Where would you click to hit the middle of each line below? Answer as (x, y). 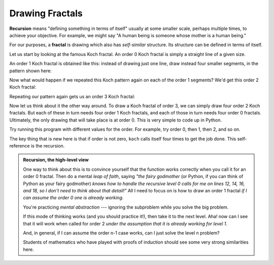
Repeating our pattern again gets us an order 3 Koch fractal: (72, 96)
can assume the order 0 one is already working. (73, 198)
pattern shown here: (30, 71)
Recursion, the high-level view (56, 160)
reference (20, 146)
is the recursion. (48, 146)
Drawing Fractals (46, 13)
